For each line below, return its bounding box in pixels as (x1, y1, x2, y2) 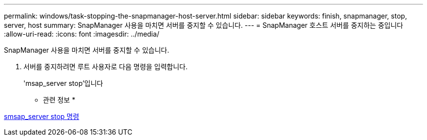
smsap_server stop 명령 (4, 112, 79, 120)
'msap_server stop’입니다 (23, 79, 103, 87)
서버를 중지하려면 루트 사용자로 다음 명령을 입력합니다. (23, 62, 188, 71)
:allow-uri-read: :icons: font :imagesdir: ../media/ (4, 30, 159, 38)
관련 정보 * (43, 96, 76, 104)
